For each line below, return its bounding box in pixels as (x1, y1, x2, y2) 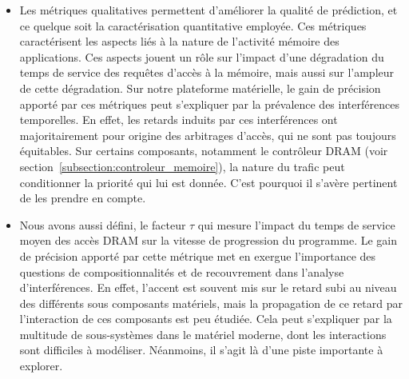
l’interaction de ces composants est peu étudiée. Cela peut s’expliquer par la (19, 310, 392, 327)
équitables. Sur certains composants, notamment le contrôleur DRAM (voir (19, 142, 388, 159)
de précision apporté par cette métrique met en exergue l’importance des (19, 247, 376, 264)
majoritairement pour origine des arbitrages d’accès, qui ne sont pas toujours (19, 126, 396, 143)
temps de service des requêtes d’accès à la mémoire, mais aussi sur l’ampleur (19, 64, 395, 81)
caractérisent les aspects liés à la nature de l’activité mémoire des (19, 33, 340, 50)
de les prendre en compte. (19, 189, 146, 206)
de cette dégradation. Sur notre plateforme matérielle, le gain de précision (19, 79, 381, 96)
